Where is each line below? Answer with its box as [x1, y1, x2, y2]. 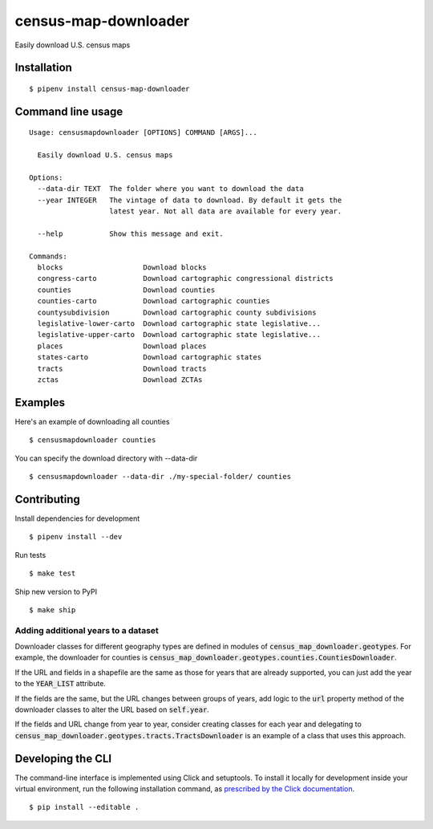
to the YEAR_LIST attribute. [14, 679, 106, 689]
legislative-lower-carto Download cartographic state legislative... [37, 319, 321, 328]
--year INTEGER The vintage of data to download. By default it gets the [37, 195, 342, 205]
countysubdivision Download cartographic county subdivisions [37, 307, 317, 317]
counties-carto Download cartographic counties [37, 297, 270, 306]
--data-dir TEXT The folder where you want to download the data [37, 185, 304, 193]
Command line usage [14, 104, 123, 118]
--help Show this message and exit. [37, 229, 224, 238]
